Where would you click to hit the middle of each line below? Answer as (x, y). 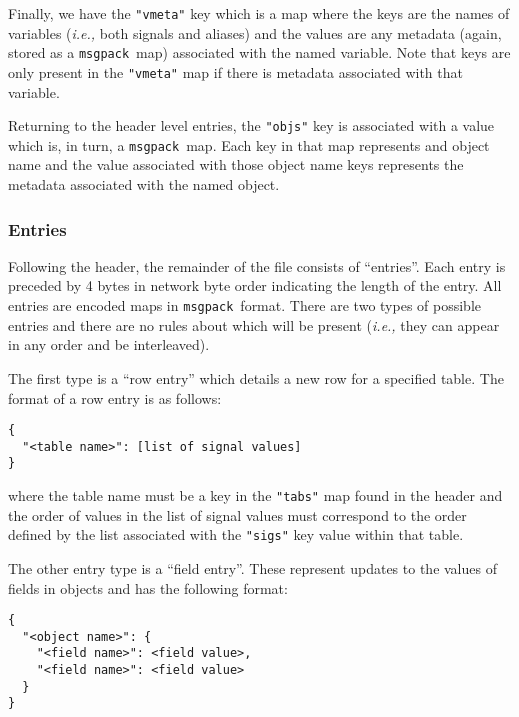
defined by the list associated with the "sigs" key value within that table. (236, 534)
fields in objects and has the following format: (148, 587)
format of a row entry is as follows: (115, 397)
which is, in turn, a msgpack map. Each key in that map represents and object (249, 144)
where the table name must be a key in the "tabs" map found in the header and (255, 495)
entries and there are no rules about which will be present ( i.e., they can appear (254, 324)
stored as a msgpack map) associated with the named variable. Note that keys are (259, 52)
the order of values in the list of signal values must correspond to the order (237, 514)
